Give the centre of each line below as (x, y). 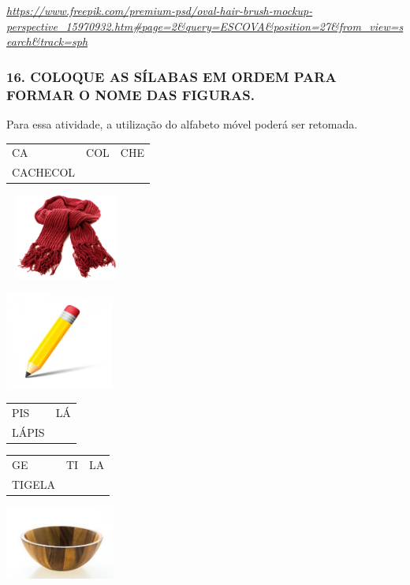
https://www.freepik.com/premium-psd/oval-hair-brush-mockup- (160, 10)
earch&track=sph (47, 41)
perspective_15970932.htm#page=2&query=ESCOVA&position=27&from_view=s (205, 26)
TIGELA (34, 484)
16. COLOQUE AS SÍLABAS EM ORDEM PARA (171, 76)
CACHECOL (44, 172)
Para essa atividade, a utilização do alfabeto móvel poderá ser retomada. (182, 123)
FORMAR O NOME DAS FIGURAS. (130, 94)
